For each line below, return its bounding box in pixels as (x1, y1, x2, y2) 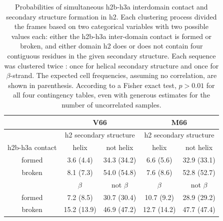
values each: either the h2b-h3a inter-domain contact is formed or (11, 30, 212, 41)
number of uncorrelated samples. (61, 99, 161, 109)
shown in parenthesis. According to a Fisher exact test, (8, 79, 176, 90)
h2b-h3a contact (7, 142, 57, 152)
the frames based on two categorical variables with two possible (14, 21, 208, 31)
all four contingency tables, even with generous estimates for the (12, 89, 210, 100)
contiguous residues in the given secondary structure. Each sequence (7, 50, 216, 60)
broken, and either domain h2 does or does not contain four (20, 40, 203, 51)
